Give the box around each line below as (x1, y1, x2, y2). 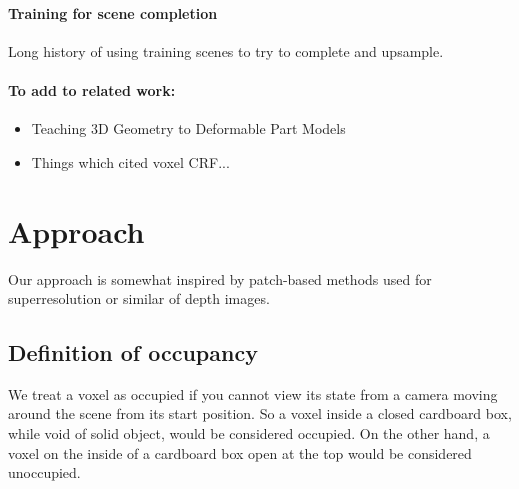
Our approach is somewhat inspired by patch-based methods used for (8, 268, 432, 289)
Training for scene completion (8, 2, 218, 23)
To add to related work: (8, 79, 176, 100)
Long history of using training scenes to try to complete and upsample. (8, 40, 444, 61)
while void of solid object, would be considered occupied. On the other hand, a (8, 423, 490, 444)
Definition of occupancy (8, 337, 258, 368)
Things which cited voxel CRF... (31, 151, 230, 172)
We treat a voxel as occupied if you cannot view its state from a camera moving (8, 383, 498, 404)
